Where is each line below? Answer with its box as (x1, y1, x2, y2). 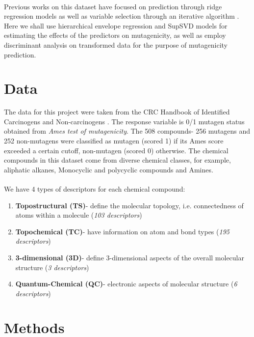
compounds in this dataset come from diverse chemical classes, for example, (4, 155, 231, 165)
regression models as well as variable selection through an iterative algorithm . (4, 11, 239, 21)
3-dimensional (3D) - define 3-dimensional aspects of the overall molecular (15, 253, 244, 262)
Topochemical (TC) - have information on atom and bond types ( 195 (15, 226, 229, 236)
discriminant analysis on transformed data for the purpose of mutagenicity (4, 39, 228, 50)
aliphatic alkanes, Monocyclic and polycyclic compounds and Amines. (4, 164, 213, 174)
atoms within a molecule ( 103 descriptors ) (15, 210, 142, 220)
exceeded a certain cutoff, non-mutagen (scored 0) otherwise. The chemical (4, 145, 229, 155)
